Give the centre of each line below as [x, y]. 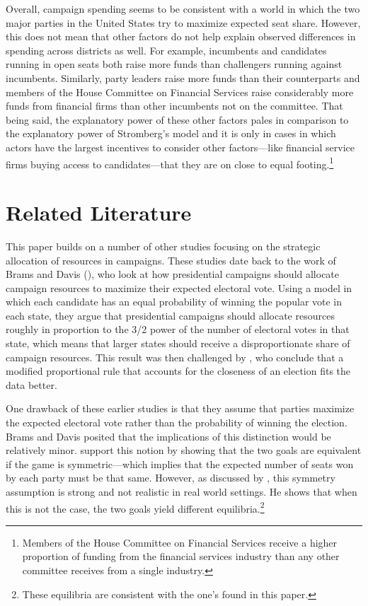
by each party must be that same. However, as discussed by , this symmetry [171, 478]
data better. [31, 384]
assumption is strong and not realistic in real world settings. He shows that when [182, 491]
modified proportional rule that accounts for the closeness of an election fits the [178, 371]
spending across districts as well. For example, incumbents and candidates [166, 50]
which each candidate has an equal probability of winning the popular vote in [174, 302]
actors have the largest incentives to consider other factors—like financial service [180, 147]
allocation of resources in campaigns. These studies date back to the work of [171, 260]
